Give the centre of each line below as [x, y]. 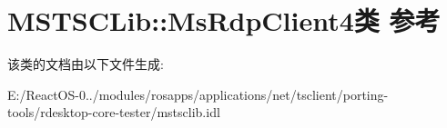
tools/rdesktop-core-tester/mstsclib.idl [114, 112]
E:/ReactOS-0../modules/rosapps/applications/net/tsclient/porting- [198, 94]
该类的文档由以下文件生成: [86, 64]
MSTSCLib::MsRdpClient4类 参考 [224, 20]
